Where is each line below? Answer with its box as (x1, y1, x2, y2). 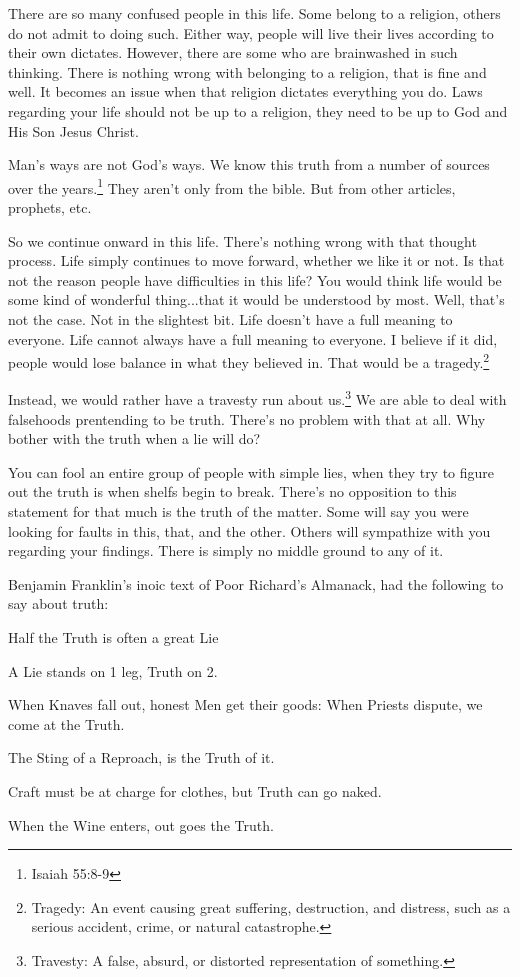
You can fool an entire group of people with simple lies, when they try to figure (8, 461, 495, 482)
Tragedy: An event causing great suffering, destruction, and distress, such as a (31, 896, 511, 917)
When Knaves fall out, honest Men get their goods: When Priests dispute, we (8, 694, 483, 715)
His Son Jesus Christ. (8, 120, 139, 141)
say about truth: (8, 593, 109, 614)
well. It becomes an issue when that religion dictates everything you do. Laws (8, 81, 483, 102)
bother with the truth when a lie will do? (8, 428, 261, 449)
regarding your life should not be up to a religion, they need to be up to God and (8, 100, 508, 121)
